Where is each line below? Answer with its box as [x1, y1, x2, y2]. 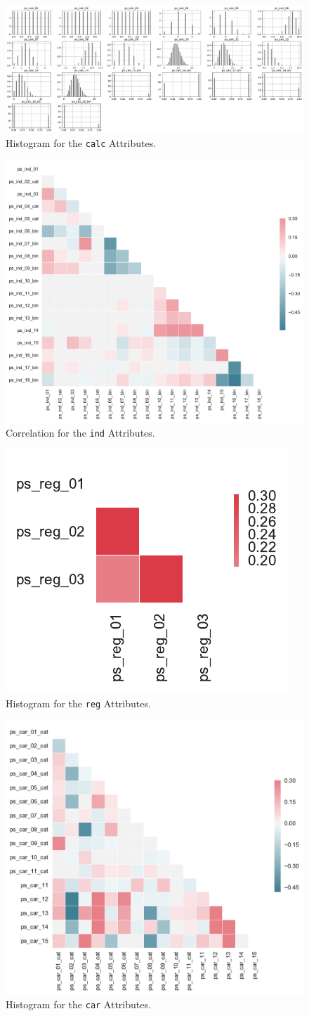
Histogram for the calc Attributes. [6, 135, 157, 150]
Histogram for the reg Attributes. [6, 695, 151, 710]
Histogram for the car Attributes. [6, 997, 151, 1012]
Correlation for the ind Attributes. [6, 425, 155, 439]
